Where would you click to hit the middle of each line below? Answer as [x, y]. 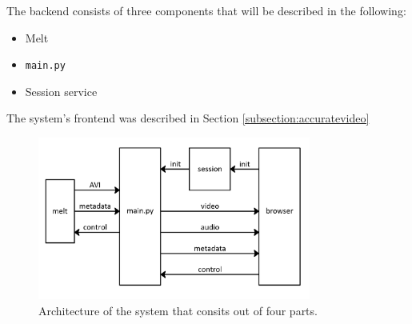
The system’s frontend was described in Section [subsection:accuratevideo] [188, 118]
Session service [61, 91]
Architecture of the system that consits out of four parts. [178, 310]
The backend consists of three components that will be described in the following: [206, 10]
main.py [45, 66]
